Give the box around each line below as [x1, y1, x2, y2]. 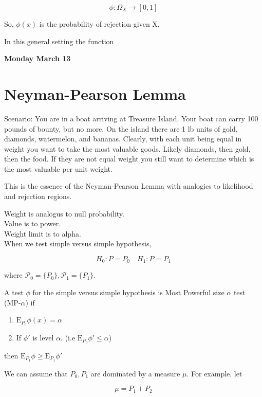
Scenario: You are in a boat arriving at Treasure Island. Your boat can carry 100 [4, 113, 258, 123]
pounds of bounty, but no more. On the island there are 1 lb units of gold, [4, 123, 238, 134]
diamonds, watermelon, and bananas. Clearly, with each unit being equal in [4, 133, 242, 144]
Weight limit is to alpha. [4, 228, 81, 239]
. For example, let [186, 368, 242, 378]
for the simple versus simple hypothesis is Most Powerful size [32, 287, 224, 298]
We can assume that [4, 368, 68, 378]
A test [4, 287, 24, 298]
